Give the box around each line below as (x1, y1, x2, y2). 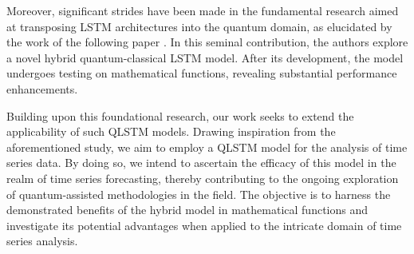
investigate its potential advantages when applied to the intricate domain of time (6, 216, 402, 233)
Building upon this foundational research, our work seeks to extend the (6, 107, 354, 124)
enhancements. (6, 80, 78, 97)
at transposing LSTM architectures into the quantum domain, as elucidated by (6, 18, 392, 34)
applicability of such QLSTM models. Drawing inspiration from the (6, 123, 336, 140)
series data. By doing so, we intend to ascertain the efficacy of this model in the (6, 154, 396, 171)
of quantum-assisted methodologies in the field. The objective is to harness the (6, 185, 391, 202)
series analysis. (6, 232, 78, 249)
